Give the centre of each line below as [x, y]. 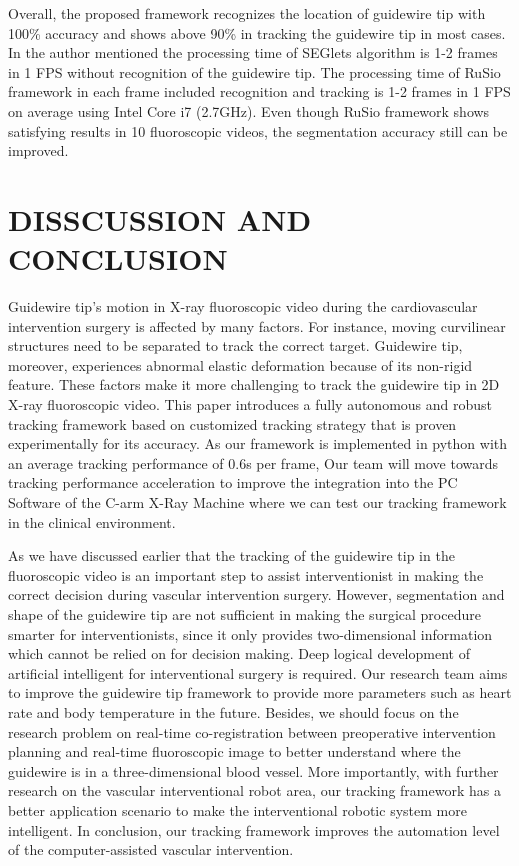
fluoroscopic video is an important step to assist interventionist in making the [246, 574]
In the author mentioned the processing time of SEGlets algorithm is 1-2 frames [253, 52]
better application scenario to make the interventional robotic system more [237, 809]
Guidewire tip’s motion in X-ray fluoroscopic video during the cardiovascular [243, 306]
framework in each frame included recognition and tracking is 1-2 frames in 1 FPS [259, 91]
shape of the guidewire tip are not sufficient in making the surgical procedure [244, 613]
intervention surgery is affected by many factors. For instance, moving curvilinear [257, 325]
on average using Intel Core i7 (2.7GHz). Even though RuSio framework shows [249, 110]
